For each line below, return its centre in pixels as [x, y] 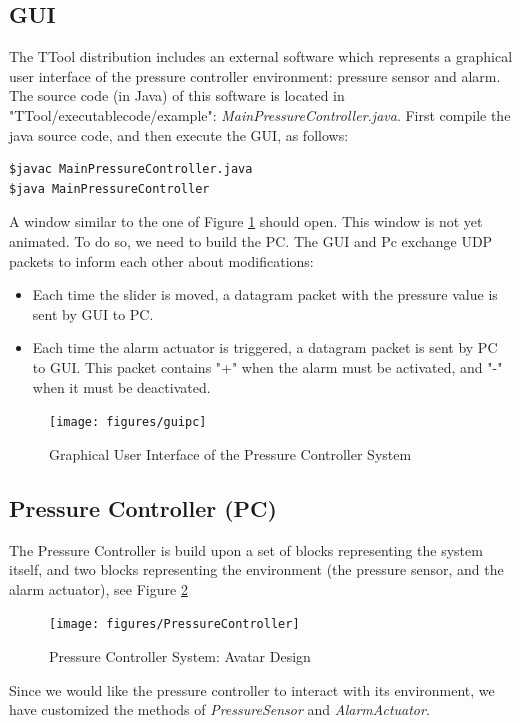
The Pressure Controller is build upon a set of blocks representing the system [246, 549]
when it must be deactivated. [121, 386]
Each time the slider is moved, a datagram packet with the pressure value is [265, 294]
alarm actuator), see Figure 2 [98, 588]
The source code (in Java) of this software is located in [177, 95]
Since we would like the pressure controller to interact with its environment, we [252, 689]
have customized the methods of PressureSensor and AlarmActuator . [219, 709]
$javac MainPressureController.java [131, 169]
